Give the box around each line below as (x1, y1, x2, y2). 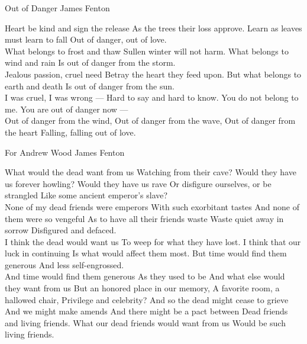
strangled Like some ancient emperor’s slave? (5, 189, 168, 201)
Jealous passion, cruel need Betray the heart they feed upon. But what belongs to (5, 67, 302, 80)
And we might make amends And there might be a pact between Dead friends (5, 305, 288, 317)
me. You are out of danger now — (5, 102, 128, 115)
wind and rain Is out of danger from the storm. (5, 56, 176, 69)
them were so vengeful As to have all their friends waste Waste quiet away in (5, 212, 284, 224)
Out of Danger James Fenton (5, 2, 110, 14)
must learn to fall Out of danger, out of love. (5, 33, 167, 46)
